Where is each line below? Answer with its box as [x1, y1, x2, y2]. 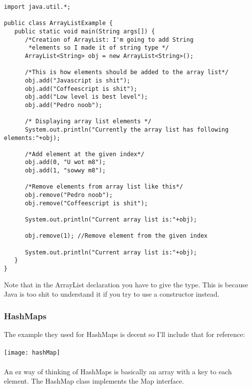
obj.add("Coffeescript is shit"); [25, 85, 138, 92]
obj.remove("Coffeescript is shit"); [25, 199, 148, 207]
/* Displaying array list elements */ [25, 118, 151, 125]
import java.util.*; [4, 3, 71, 10]
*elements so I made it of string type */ [28, 44, 169, 52]
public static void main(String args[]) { [14, 28, 155, 35]
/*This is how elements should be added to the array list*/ [25, 69, 229, 76]
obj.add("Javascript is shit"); [25, 77, 130, 84]
